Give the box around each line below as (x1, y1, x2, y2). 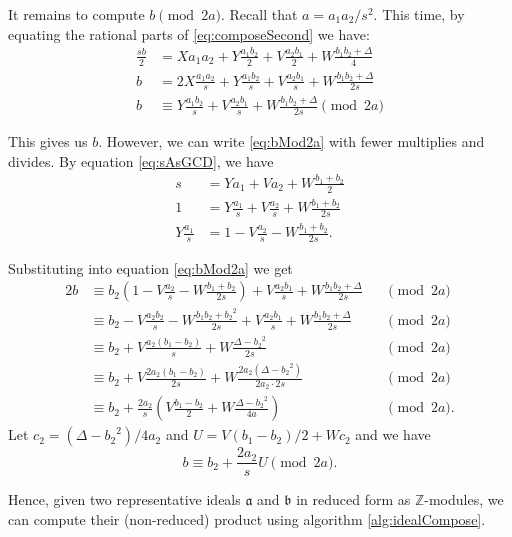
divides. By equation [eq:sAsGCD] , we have (8, 150, 274, 171)
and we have (355, 424, 431, 445)
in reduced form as (296, 489, 411, 510)
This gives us (8, 130, 88, 151)
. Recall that (220, 4, 298, 24)
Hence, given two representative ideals (8, 489, 241, 510)
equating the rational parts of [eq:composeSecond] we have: (8, 23, 370, 44)
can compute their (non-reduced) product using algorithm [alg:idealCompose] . (8, 509, 486, 530)
